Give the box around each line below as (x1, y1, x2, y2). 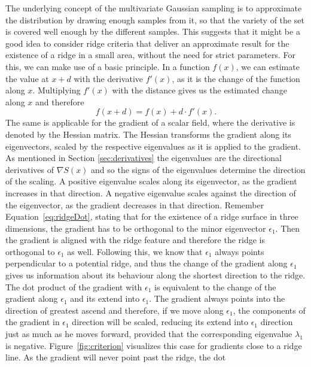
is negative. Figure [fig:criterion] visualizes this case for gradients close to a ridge (5, 339, 302, 351)
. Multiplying (32, 84, 81, 96)
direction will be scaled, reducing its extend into (72, 316, 248, 328)
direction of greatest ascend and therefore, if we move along (5, 304, 224, 316)
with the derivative (74, 72, 144, 84)
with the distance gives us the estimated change (112, 84, 287, 96)
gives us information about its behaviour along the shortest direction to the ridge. (5, 269, 306, 281)
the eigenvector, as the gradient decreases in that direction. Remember (5, 198, 264, 211)
